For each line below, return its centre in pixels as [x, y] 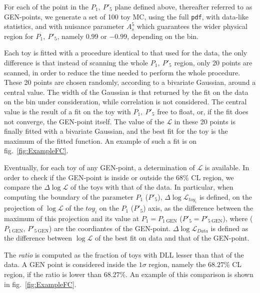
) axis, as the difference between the [198, 208]
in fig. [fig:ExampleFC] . [40, 284]
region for [19, 36]
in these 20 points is [205, 121]
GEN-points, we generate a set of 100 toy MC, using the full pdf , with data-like [126, 16]
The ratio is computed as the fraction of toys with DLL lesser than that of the [124, 254]
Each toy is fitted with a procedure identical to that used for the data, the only [126, 53]
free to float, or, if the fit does [203, 111]
